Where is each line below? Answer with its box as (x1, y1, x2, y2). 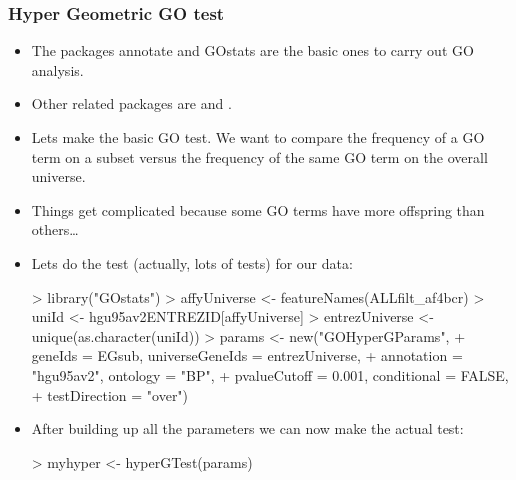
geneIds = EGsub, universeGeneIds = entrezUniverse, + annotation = (31, 345, 463, 366)
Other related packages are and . (31, 93, 232, 114)
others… (31, 219, 79, 240)
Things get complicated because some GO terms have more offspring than (31, 199, 485, 220)
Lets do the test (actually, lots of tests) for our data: (31, 252, 353, 273)
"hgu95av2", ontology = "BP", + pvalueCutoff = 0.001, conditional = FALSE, (31, 364, 509, 385)
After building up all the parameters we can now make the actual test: (31, 418, 464, 439)
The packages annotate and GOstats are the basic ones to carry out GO (31, 40, 474, 61)
